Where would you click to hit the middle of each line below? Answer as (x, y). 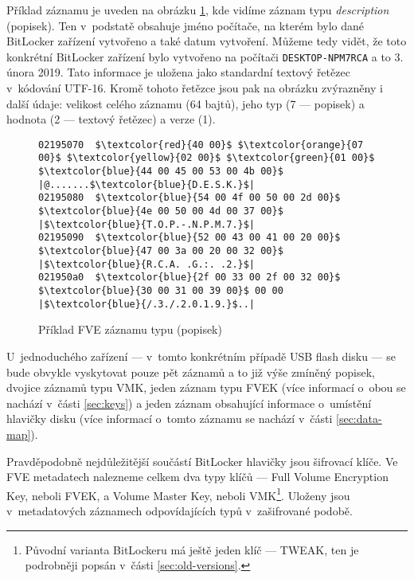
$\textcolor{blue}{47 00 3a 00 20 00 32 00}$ (161, 251)
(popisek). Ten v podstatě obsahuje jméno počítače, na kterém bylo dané (186, 25)
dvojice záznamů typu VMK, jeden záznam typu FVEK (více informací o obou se (206, 387)
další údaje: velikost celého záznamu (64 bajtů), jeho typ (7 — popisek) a (186, 103)
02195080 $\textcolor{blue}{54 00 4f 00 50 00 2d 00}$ (189, 198)
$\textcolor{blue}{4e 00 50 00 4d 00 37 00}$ (161, 211)
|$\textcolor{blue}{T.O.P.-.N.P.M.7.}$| (147, 224)
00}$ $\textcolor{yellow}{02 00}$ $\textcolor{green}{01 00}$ (207, 158)
